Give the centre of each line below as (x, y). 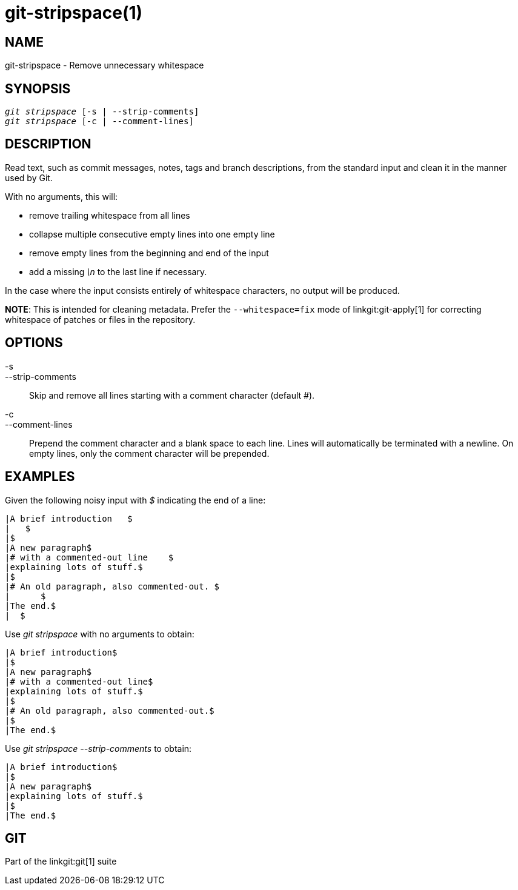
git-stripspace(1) (74, 13)
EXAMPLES (40, 477)
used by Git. (29, 178)
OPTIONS (34, 343)
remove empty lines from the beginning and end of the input (149, 253)
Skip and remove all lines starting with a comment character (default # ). (172, 395)
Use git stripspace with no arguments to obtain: (100, 634)
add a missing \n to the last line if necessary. (118, 271)
